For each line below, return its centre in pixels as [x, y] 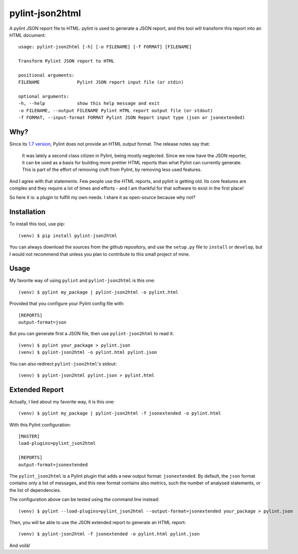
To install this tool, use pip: [37, 224]
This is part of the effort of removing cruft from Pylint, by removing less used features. [112, 170]
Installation [27, 212]
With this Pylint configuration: [40, 425]
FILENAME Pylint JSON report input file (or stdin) [101, 82]
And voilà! [20, 545]
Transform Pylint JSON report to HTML [67, 61]
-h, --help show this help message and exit [89, 103]
